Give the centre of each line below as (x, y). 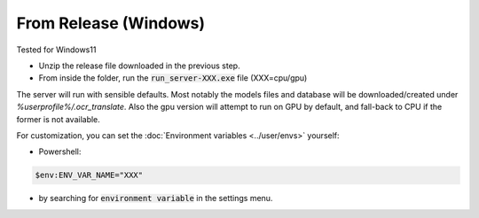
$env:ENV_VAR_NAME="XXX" (89, 175)
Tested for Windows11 (56, 50)
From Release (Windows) (111, 23)
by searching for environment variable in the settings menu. (156, 199)
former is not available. (59, 119)
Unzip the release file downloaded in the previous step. (139, 66)
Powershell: (60, 152)
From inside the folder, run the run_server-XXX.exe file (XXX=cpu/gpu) (173, 78)
